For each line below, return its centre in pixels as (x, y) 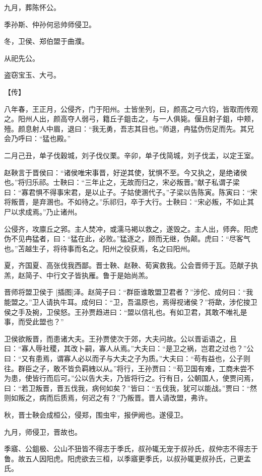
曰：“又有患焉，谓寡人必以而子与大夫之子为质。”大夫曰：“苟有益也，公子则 (127, 358)
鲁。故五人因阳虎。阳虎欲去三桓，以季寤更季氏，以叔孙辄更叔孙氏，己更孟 (127, 458)
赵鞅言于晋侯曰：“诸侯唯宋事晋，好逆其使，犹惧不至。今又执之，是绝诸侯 (126, 172)
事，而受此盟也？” (34, 322)
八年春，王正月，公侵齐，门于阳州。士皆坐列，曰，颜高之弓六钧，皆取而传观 (131, 109)
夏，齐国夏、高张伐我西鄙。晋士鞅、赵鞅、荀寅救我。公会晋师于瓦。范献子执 (131, 265)
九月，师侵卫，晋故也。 (43, 431)
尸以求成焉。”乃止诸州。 (43, 211)
